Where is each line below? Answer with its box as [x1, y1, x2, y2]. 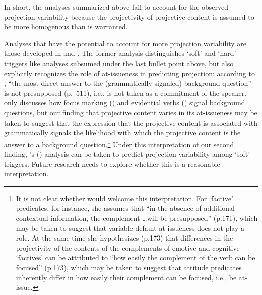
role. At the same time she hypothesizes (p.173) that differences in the [16, 232, 233, 243]
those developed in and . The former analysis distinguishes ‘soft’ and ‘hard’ [4, 48, 236, 58]
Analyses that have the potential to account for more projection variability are [4, 38, 247, 48]
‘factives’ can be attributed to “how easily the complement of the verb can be [16, 252, 255, 263]
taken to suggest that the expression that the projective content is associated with [4, 117, 258, 128]
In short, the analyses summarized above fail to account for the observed [4, 2, 229, 12]
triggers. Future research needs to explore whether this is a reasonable [4, 158, 220, 169]
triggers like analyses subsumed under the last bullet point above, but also [4, 57, 234, 68]
